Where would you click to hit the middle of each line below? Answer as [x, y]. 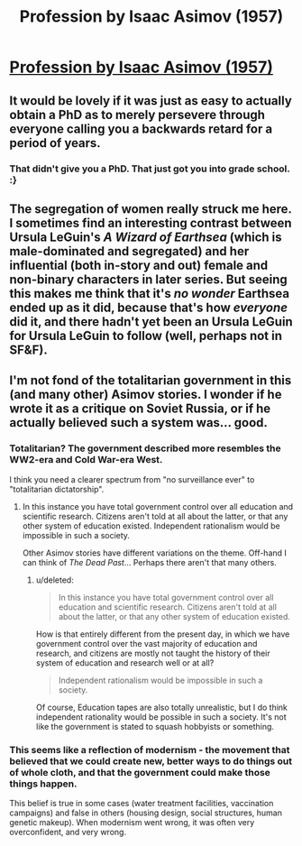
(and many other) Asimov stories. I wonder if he [146, 395]
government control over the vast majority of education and [146, 643]
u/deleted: [55, 580]
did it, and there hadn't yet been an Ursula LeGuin [151, 322]
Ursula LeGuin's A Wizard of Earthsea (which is [146, 237]
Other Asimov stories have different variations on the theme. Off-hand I [154, 553]
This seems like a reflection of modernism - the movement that [150, 749]
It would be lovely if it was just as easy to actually [151, 101]
